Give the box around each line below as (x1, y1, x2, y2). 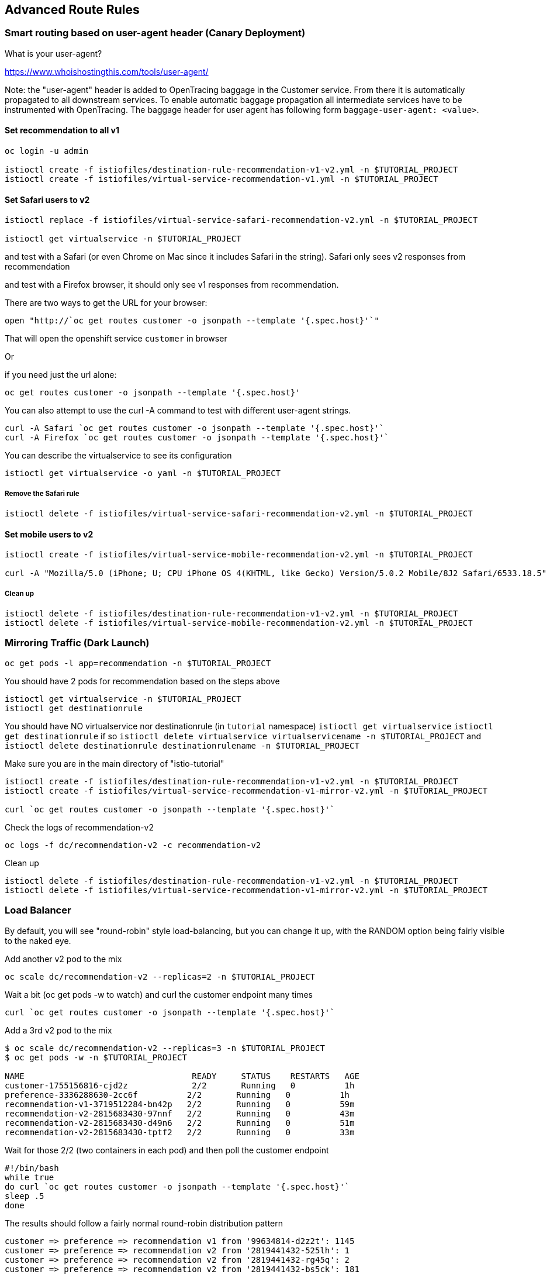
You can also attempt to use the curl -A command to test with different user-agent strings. (5, 405, 351, 416)
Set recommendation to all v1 (5, 125, 119, 136)
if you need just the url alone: (5, 370, 117, 380)
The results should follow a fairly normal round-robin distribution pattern (5, 1218, 283, 1228)
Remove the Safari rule (5, 489, 79, 498)
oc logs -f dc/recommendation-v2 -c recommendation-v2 (5, 840, 261, 850)
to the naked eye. (5, 935, 71, 946)
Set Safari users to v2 (5, 194, 90, 205)
